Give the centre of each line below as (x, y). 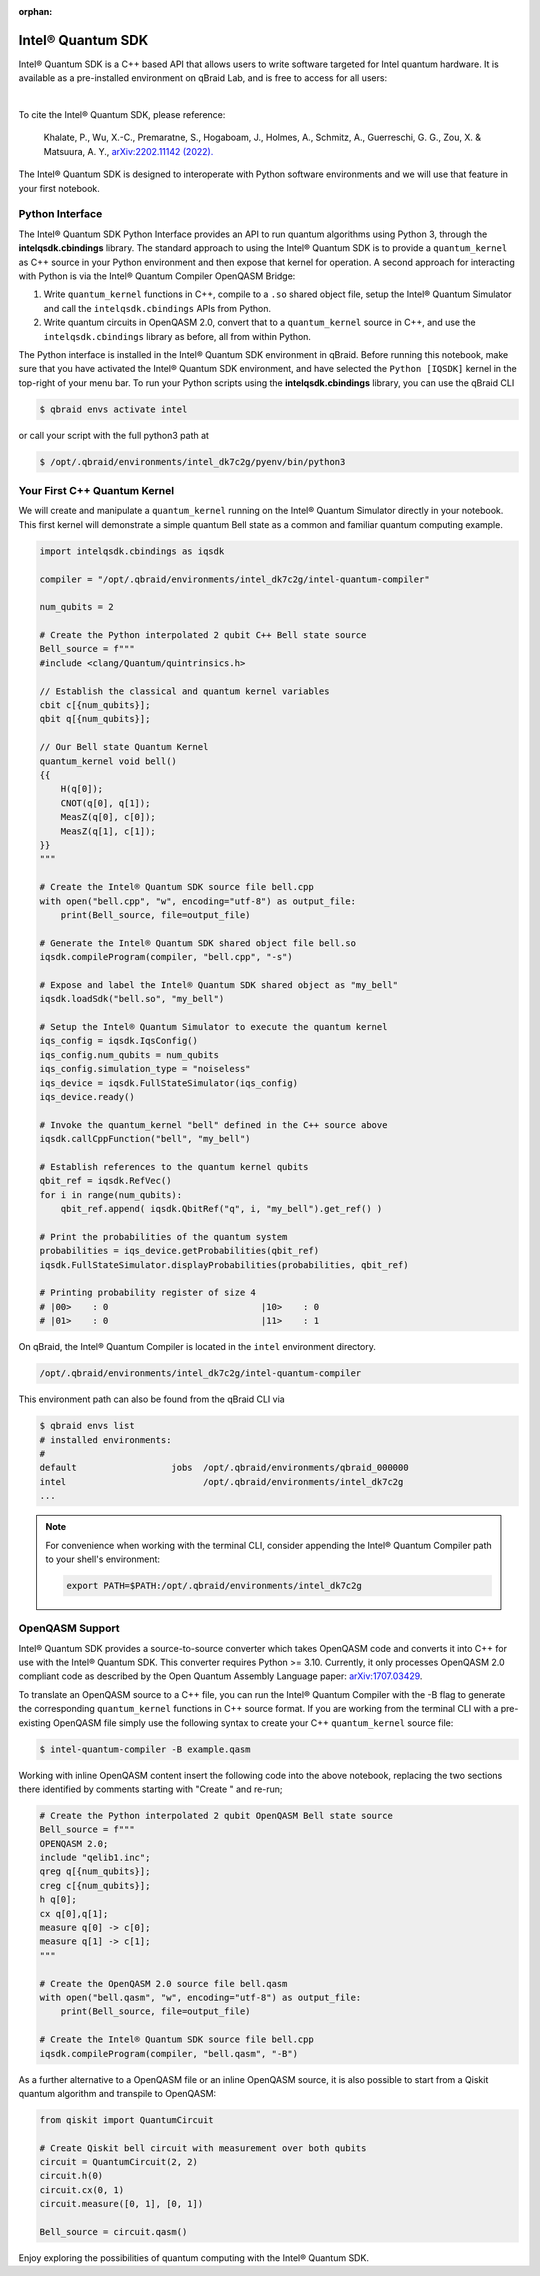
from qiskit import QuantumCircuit (126, 2119)
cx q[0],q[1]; (74, 1913)
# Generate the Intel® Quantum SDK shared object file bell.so (198, 943)
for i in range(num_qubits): (111, 1194)
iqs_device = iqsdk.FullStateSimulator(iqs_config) (169, 1083)
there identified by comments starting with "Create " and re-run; (151, 1789)
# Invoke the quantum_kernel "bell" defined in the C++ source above (213, 1124)
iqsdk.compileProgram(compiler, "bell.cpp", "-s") (166, 957)
